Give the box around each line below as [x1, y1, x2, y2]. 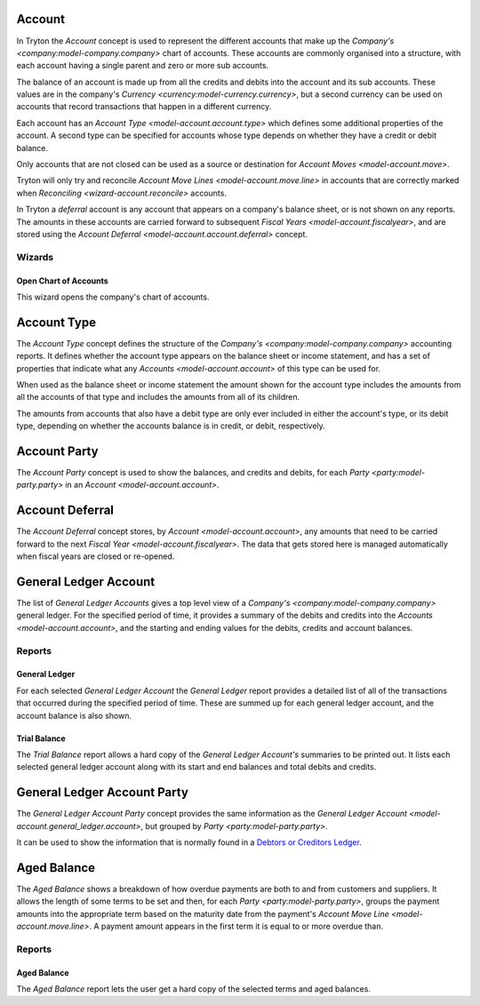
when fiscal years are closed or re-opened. [16, 551, 175, 562]
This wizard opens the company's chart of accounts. [16, 291, 210, 302]
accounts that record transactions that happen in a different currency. [16, 101, 272, 112]
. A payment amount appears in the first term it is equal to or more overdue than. [89, 921, 384, 932]
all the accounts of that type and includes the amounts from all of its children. [16, 392, 300, 403]
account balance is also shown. [16, 710, 132, 721]
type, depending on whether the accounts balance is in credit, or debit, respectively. [16, 420, 326, 431]
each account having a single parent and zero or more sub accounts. [16, 60, 269, 71]
